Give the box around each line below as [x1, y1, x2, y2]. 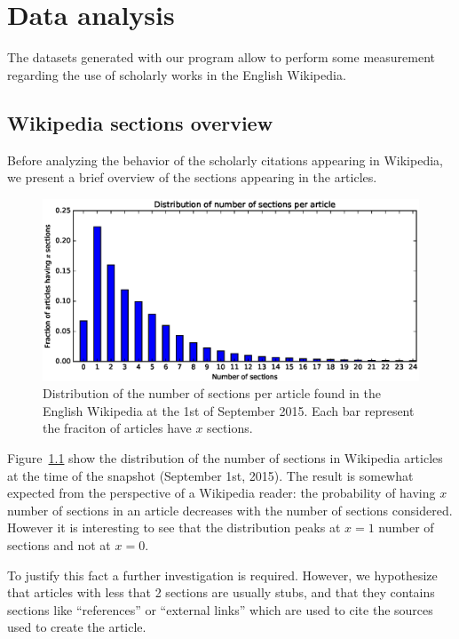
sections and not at [7, 536, 111, 554]
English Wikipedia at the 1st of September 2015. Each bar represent [43, 401, 415, 419]
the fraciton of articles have [43, 419, 192, 437]
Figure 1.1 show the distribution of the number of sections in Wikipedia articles [7, 449, 443, 467]
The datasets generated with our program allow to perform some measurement [7, 48, 435, 67]
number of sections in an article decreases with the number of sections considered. [7, 500, 453, 519]
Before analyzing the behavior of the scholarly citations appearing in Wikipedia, [7, 150, 443, 169]
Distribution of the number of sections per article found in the [43, 384, 381, 403]
